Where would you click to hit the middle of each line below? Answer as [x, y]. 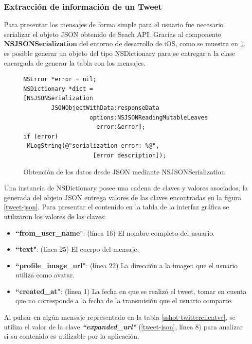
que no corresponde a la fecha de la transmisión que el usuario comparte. [124, 301]
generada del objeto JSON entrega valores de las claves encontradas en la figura [123, 197]
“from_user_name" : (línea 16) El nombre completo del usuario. [115, 232]
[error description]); [130, 155]
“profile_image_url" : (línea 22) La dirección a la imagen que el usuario [126, 265]
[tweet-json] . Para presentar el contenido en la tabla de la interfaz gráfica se [117, 207]
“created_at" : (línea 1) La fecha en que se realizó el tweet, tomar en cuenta [131, 291]
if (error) [41, 136]
